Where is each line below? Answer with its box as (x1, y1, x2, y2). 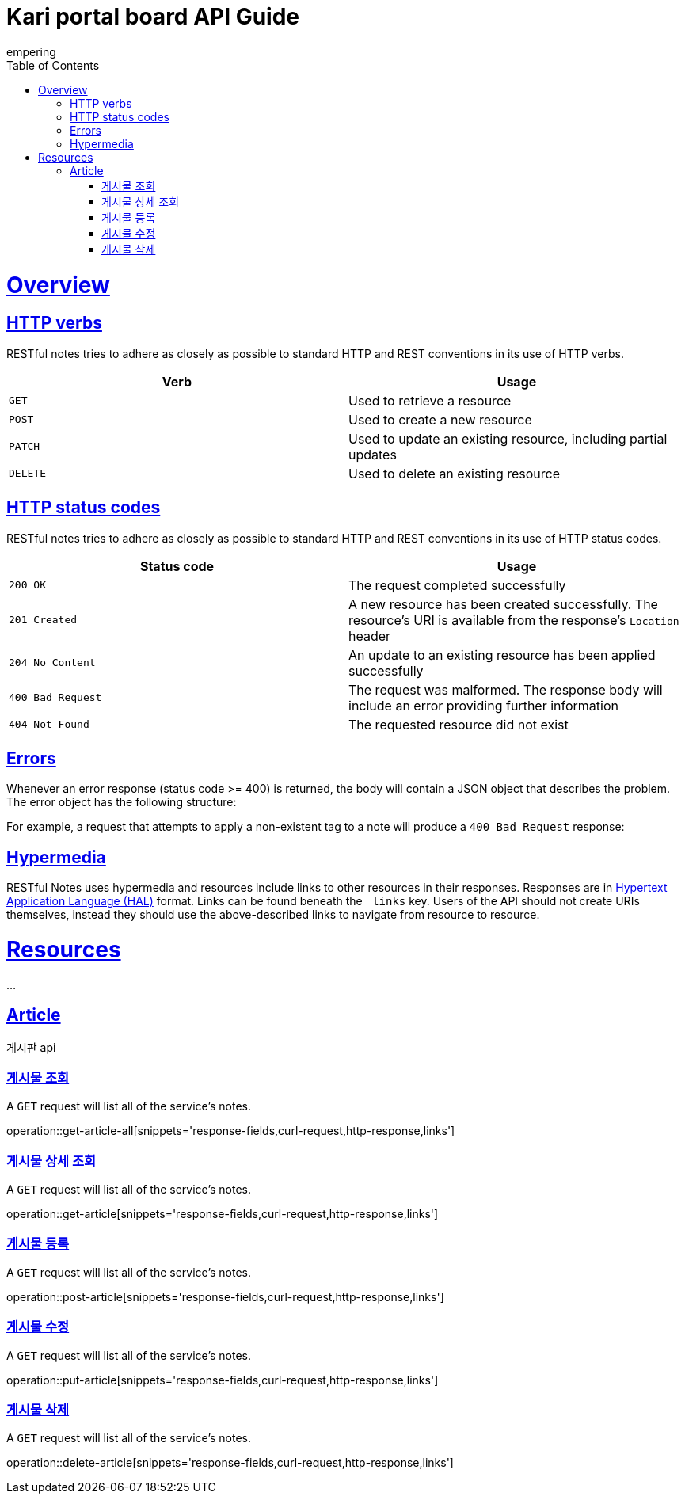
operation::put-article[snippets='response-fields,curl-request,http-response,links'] (6, 1372, 439, 1387)
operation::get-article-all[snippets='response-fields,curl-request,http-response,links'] (6, 1124, 455, 1138)
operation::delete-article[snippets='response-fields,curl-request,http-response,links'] (6, 1456, 454, 1470)
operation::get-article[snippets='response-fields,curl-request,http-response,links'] (6, 1207, 439, 1221)
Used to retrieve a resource (348, 392, 512, 409)
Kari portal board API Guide (6, 3, 300, 30)
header (348, 627, 391, 644)
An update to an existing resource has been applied (348, 646, 656, 663)
